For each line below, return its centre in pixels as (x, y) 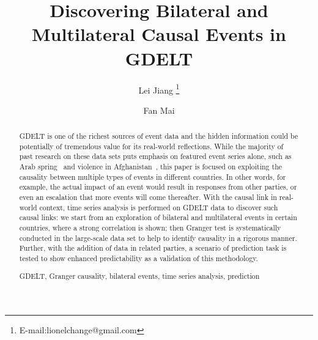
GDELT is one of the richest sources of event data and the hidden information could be (159, 136)
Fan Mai (159, 110)
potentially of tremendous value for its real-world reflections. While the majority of (151, 146)
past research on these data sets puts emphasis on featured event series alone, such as (155, 156)
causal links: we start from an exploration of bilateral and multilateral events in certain (158, 217)
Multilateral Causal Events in (159, 34)
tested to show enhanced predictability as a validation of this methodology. (139, 258)
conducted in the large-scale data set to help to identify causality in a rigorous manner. (158, 238)
